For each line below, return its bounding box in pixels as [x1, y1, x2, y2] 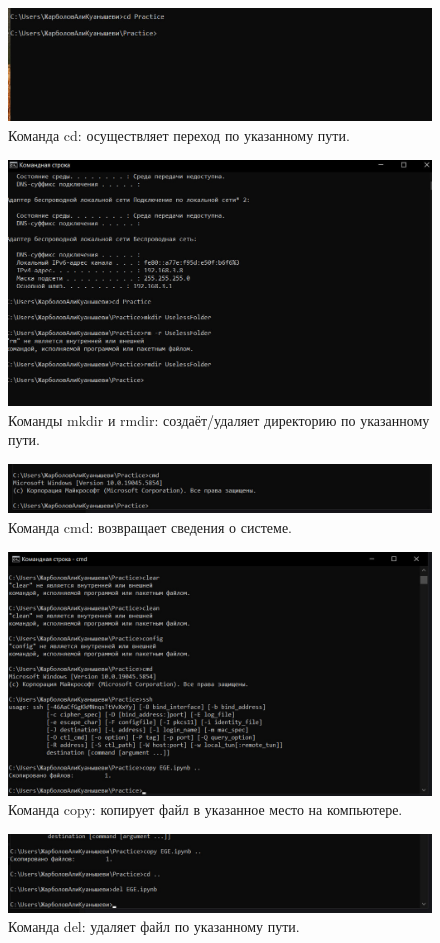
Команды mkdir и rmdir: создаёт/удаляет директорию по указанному [8, 409, 430, 430]
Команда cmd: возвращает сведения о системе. [8, 517, 292, 537]
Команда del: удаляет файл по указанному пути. [8, 916, 300, 937]
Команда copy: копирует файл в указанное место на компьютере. [8, 799, 403, 820]
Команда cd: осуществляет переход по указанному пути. [8, 124, 350, 145]
